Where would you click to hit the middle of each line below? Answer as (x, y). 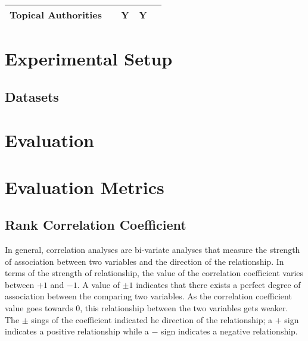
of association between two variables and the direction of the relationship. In (144, 261)
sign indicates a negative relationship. (229, 331)
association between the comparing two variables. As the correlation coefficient (148, 296)
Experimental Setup (89, 59)
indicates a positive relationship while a (77, 331)
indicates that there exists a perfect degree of (218, 284)
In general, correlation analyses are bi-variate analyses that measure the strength (153, 250)
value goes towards (39, 308)
